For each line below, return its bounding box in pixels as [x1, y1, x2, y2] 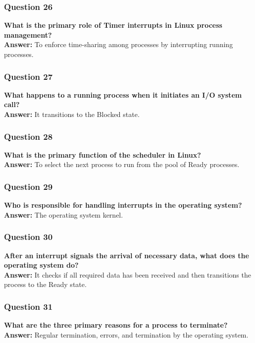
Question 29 [4, 180, 53, 192]
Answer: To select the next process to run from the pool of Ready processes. [4, 159, 240, 170]
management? [4, 29, 52, 40]
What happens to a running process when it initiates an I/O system [4, 89, 242, 100]
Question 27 [4, 70, 53, 82]
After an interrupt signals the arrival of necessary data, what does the [4, 250, 249, 260]
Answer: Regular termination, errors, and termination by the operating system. [4, 329, 249, 340]
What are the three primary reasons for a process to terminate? [4, 320, 228, 330]
